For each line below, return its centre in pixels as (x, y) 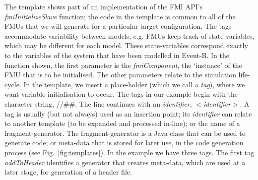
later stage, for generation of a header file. (68, 172)
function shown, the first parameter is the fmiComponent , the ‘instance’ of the (123, 65)
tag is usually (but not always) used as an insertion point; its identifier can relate (128, 113)
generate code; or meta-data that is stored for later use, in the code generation (124, 143)
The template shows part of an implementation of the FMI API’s (104, 6)
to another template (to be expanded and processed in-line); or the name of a (122, 123)
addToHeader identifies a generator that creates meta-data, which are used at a (125, 162)
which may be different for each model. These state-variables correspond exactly (126, 45)
